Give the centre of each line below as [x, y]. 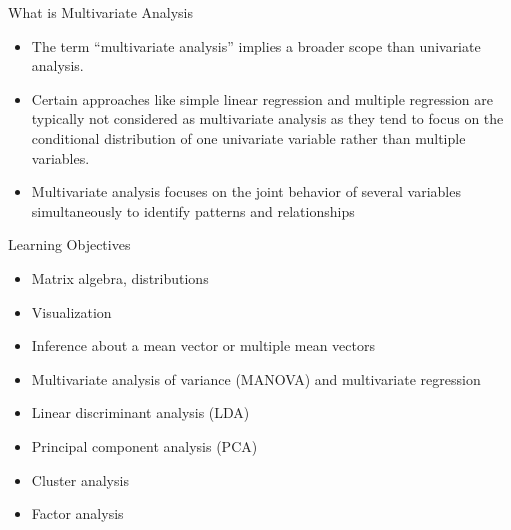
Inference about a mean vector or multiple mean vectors [203, 345]
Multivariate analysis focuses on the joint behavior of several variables [246, 191]
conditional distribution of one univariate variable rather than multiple [248, 137]
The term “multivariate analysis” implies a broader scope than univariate [256, 45]
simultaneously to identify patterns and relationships [193, 210]
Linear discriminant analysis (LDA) [140, 412]
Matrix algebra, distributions [120, 277]
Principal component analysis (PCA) [144, 445]
